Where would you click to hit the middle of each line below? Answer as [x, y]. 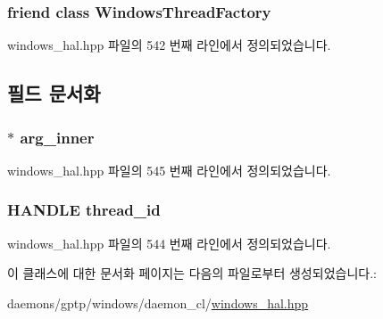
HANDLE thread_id [84, 210]
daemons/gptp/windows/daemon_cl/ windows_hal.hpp [158, 303]
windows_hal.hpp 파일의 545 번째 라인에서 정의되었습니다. [169, 170]
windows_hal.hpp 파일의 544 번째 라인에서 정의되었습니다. [169, 243]
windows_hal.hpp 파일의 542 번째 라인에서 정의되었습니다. [169, 45]
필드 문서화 [54, 93]
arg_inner [57, 137]
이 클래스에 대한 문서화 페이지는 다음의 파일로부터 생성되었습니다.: [192, 273]
